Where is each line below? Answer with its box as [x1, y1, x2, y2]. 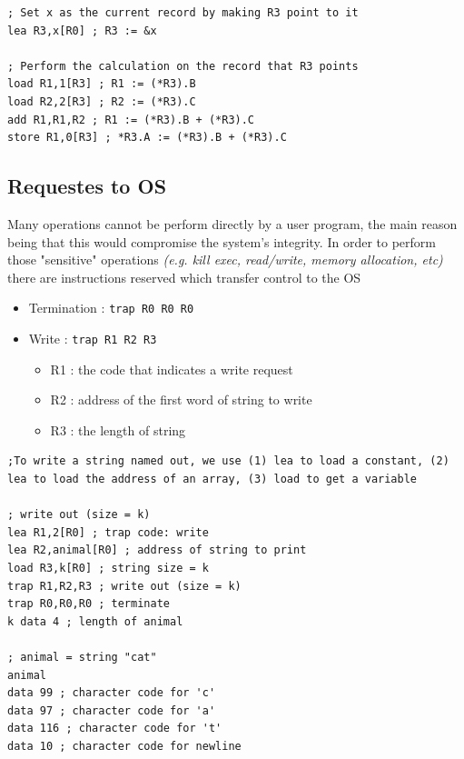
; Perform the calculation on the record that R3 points [7, 59, 359, 73]
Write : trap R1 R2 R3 [28, 328, 157, 347]
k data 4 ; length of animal [7, 614, 183, 628]
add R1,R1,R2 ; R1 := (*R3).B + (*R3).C [7, 113, 255, 126]
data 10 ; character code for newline [7, 739, 242, 753]
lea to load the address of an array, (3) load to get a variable [7, 473, 418, 486]
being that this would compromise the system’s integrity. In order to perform [7, 232, 436, 251]
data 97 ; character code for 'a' [7, 704, 216, 717]
